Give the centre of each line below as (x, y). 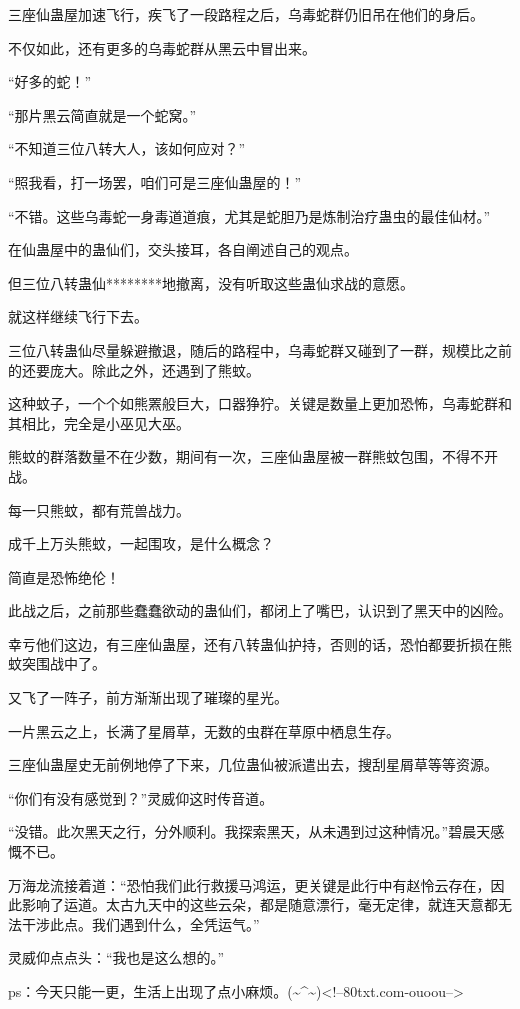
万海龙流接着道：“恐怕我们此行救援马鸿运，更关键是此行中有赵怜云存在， (249, 884)
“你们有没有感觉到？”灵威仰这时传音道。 (141, 797)
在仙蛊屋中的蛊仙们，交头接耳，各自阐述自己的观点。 (183, 249)
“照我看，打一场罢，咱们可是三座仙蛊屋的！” (155, 181)
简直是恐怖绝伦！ (64, 576)
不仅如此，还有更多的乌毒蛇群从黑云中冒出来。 (162, 47)
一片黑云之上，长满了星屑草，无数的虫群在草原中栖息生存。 (204, 730)
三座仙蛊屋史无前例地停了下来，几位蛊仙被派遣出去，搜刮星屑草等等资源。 (253, 764)
